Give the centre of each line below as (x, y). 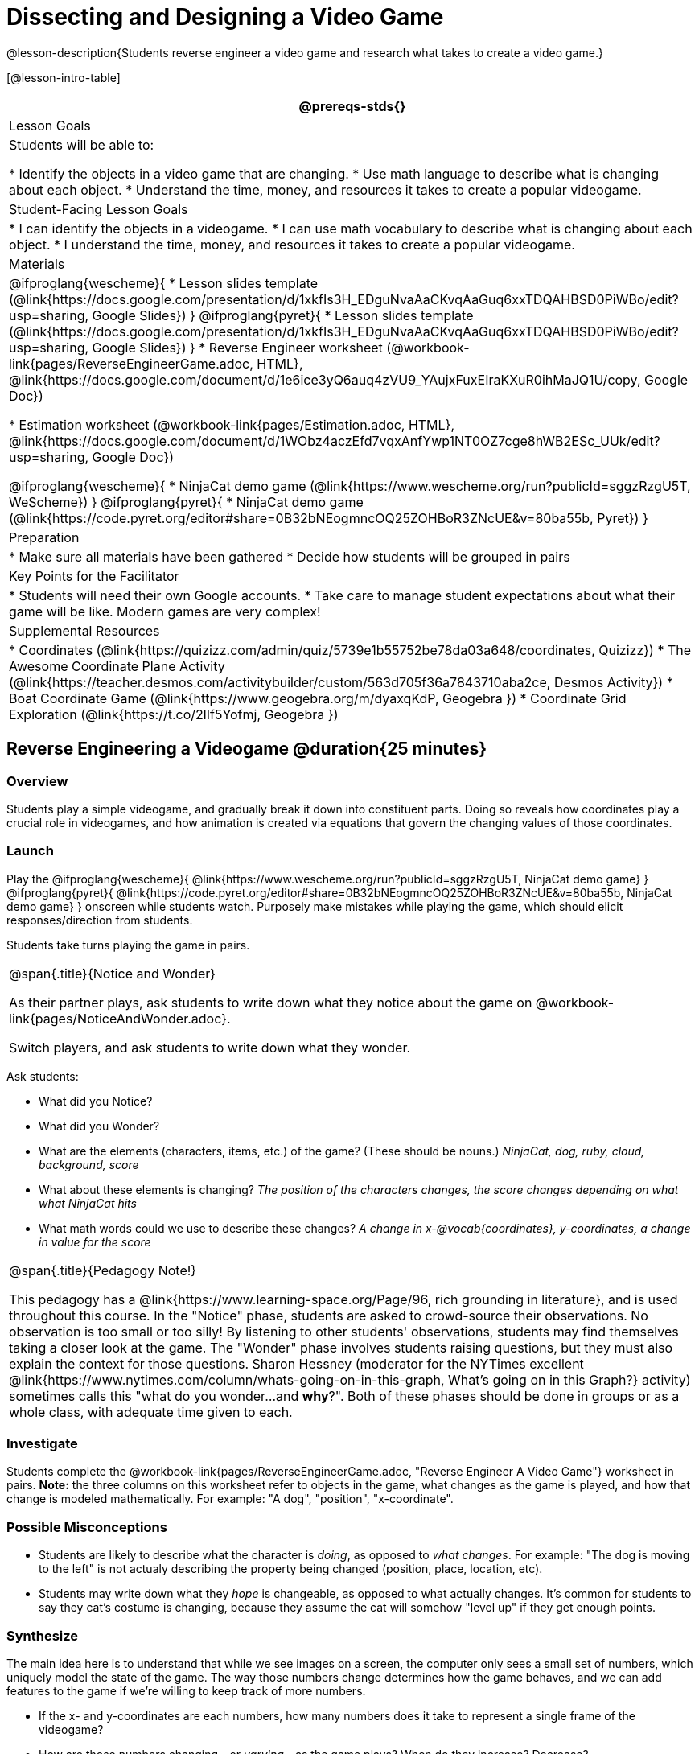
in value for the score (95, 1241)
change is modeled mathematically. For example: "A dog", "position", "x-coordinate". (230, 1499)
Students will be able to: (82, 144)
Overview (37, 781)
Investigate (42, 1444)
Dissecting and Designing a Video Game (225, 17)
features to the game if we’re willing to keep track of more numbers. (186, 1690)
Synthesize (43, 1635)
